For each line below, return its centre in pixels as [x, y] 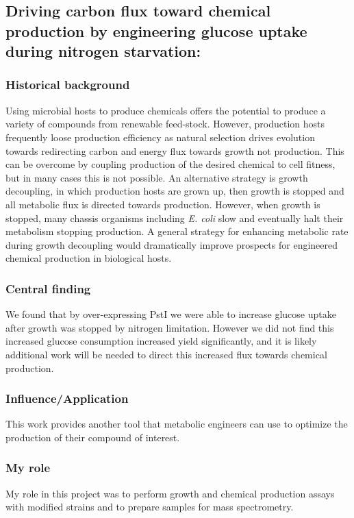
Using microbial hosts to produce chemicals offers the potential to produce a [166, 110]
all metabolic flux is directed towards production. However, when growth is [163, 204]
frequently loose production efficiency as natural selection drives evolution [160, 137]
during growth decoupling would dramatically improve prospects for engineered [172, 244]
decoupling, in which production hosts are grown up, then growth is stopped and [175, 191]
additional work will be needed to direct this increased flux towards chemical [166, 354]
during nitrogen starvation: [103, 51]
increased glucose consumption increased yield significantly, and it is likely [161, 341]
